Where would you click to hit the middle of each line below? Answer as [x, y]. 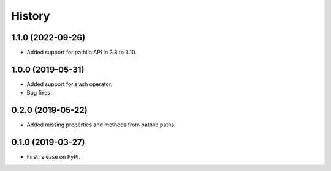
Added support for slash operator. [70, 84]
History [31, 16]
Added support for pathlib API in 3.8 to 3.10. [82, 53]
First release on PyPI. [54, 157]
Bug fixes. [39, 93]
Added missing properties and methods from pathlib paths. [101, 125]
